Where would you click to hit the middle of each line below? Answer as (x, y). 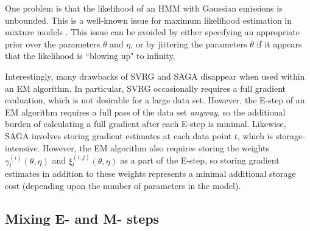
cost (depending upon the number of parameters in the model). (123, 185)
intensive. (23, 147)
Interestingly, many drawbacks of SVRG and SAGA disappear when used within (155, 76)
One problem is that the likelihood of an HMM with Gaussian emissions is (144, 8)
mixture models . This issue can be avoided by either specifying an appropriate (152, 32)
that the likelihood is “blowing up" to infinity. (90, 56)
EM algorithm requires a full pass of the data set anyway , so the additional (145, 112)
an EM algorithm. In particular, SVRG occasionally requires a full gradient (145, 88)
